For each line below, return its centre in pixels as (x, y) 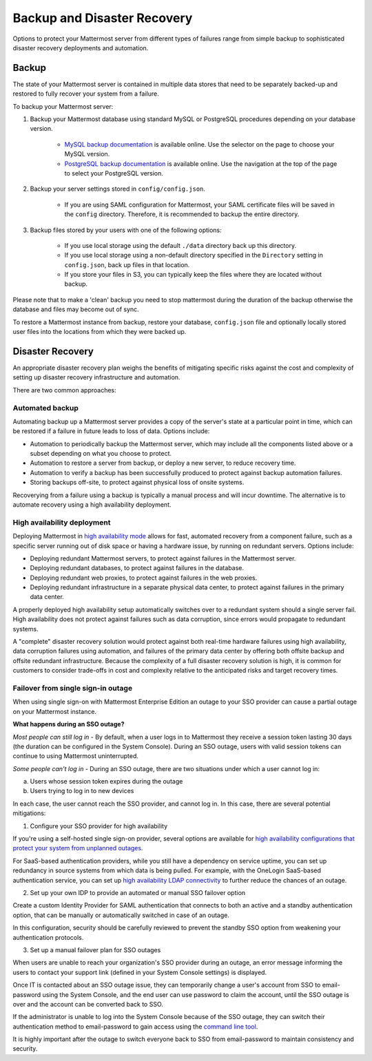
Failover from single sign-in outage (73, 688)
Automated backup (46, 408)
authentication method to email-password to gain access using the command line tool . (135, 1027)
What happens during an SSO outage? (69, 724)
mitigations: (29, 813)
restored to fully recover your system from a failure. (86, 94)
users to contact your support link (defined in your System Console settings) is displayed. (140, 972)
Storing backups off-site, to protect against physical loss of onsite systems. (137, 483)
